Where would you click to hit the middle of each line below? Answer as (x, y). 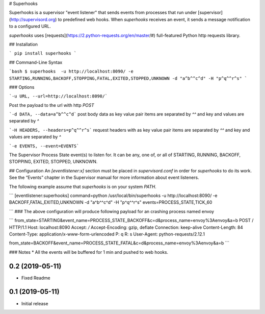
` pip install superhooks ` (43, 53)
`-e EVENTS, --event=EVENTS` (44, 146)
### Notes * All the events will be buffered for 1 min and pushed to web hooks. (89, 252)
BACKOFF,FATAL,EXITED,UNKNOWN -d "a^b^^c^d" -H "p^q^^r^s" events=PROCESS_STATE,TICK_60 (111, 202)
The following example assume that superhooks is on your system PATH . (83, 187)
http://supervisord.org (33, 19)
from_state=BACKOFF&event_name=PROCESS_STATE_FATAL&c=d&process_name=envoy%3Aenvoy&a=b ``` (119, 243)
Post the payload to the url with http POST (52, 105)
